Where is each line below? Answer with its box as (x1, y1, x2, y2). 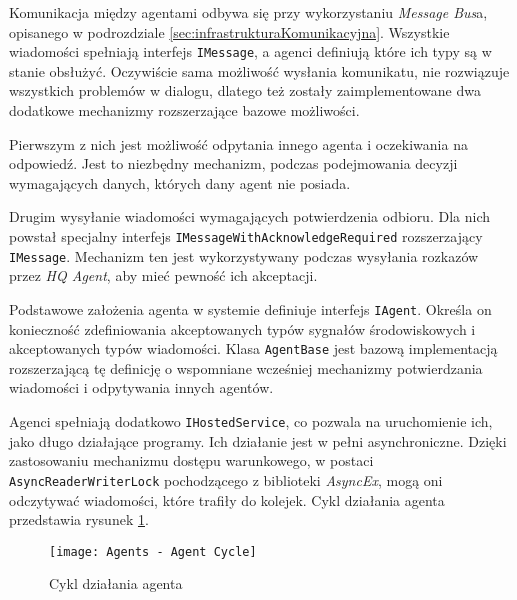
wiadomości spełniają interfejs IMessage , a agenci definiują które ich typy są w (9, 41, 492, 62)
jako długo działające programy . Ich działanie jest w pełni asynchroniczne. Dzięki (9, 430, 507, 451)
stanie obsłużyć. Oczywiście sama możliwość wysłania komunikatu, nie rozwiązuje (9, 60, 510, 81)
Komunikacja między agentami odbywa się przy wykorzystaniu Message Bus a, (9, 2, 488, 22)
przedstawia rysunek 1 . (9, 509, 149, 530)
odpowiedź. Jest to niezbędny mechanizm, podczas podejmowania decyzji (9, 153, 458, 174)
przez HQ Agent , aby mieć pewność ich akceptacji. (9, 265, 318, 286)
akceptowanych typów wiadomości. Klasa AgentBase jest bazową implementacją (9, 338, 498, 359)
